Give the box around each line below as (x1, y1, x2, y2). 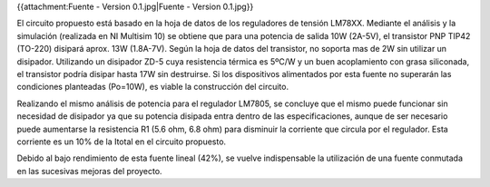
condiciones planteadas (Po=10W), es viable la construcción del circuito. (16, 82, 289, 93)
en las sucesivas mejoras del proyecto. (16, 165, 162, 176)
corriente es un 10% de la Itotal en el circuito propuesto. (16, 136, 227, 147)
